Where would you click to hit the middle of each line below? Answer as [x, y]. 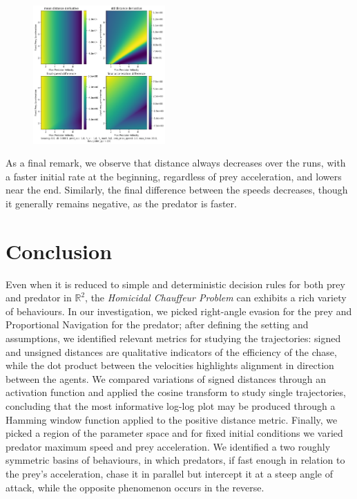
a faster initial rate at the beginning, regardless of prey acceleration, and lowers [174, 176]
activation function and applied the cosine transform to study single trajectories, [176, 392]
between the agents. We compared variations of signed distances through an [166, 378]
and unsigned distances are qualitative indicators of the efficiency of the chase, [171, 351]
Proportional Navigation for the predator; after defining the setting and [157, 324]
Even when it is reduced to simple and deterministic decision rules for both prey [175, 284]
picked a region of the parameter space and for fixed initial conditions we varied [174, 433]
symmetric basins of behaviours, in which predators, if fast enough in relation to [175, 460]
